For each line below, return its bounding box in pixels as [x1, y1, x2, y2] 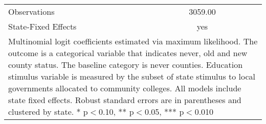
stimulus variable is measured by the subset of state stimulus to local [8, 70, 256, 82]
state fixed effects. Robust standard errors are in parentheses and [8, 94, 241, 106]
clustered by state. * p [8, 106, 88, 117]
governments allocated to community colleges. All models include [8, 82, 241, 94]
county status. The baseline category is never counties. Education [8, 59, 243, 70]
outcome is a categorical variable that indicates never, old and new [8, 47, 248, 59]
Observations [8, 6, 55, 17]
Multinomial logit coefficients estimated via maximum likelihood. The [8, 35, 258, 47]
